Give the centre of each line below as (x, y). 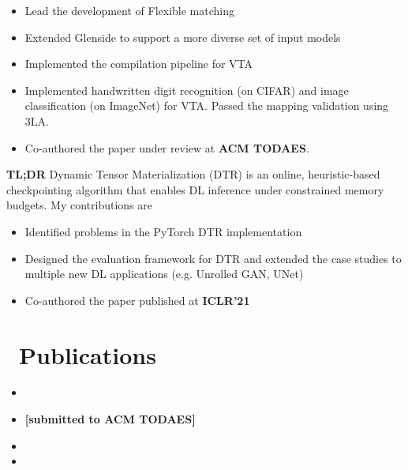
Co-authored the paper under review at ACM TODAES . (167, 147)
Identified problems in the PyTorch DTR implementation (163, 231)
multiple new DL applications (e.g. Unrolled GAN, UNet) (164, 274)
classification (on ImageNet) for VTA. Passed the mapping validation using (207, 105)
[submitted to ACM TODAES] (110, 419)
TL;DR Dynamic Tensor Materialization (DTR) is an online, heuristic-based (193, 174)
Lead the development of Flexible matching (130, 10)
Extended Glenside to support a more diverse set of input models (183, 37)
